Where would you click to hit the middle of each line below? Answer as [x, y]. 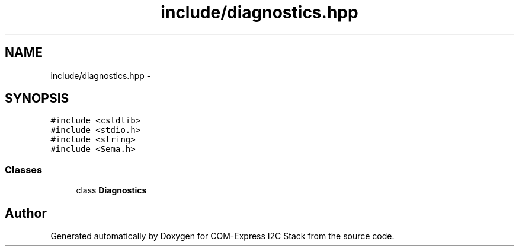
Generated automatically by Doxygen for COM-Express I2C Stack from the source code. [222, 236]
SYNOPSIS [37, 99]
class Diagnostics [111, 190]
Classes [24, 169]
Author [26, 213]
